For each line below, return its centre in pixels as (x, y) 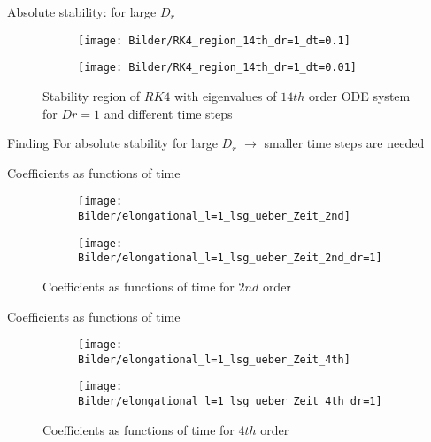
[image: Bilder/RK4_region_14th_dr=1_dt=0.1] (214, 40)
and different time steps (168, 113)
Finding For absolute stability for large (112, 143)
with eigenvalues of (225, 95)
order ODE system (360, 95)
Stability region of (92, 95)
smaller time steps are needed (344, 143)
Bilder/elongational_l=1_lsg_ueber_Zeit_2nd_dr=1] (230, 258)
